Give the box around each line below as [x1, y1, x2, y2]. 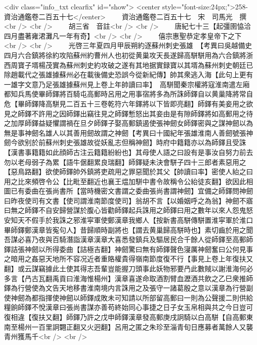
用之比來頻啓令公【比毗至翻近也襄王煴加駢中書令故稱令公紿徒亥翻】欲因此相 [4, 176, 253, 186]
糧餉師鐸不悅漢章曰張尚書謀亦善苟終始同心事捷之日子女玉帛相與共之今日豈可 [4, 302, 253, 312]
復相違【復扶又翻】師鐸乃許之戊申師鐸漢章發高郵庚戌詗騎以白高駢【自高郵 [4, 312, 246, 322]
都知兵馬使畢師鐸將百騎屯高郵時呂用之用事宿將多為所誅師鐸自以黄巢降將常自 [4, 89, 253, 99]
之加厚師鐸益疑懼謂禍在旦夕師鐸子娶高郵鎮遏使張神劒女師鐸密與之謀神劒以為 [4, 118, 253, 128]
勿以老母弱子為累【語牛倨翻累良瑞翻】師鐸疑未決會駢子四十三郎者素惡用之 [4, 156, 246, 167]
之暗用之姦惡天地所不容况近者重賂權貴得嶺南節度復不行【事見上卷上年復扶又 [4, 253, 253, 264]
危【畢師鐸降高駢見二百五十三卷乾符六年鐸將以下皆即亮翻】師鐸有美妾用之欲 [4, 98, 253, 108]
